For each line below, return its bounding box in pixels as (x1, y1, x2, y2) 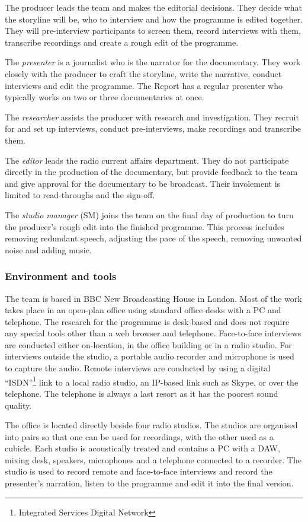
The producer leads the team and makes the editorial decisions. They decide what (5, 1, 303, 13)
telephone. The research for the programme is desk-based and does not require (5, 315, 290, 327)
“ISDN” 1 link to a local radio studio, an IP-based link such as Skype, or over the (5, 374, 299, 388)
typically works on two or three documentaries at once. (5, 91, 204, 103)
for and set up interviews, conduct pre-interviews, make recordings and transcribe (5, 122, 301, 135)
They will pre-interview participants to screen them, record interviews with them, (5, 24, 301, 37)
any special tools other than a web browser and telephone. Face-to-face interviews (5, 327, 301, 339)
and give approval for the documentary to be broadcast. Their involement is (5, 177, 281, 189)
